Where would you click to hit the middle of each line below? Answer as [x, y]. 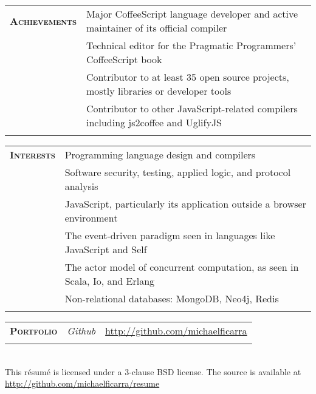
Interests [33, 155]
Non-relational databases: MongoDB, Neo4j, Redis [172, 298]
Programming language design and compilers [160, 155]
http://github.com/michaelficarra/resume [82, 383]
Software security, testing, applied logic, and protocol [178, 172]
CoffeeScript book [124, 59]
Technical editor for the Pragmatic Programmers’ [191, 45]
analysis [81, 186]
